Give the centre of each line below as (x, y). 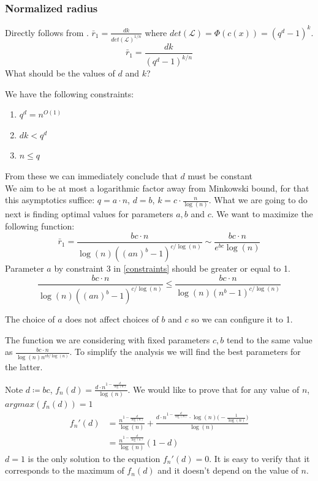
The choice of (30, 319)
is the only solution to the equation (94, 458)
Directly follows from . (47, 32)
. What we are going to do (258, 200)
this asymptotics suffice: (50, 200)
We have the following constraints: (70, 93)
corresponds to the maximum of (65, 470)
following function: (40, 226)
